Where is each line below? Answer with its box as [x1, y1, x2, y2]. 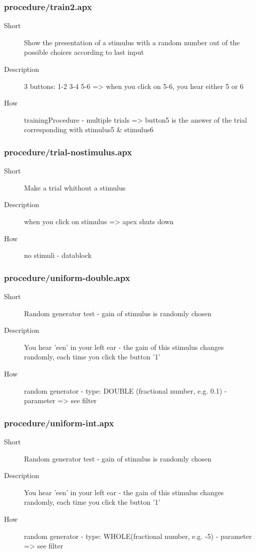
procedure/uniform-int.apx [4, 416, 114, 429]
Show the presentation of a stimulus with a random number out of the [24, 37, 240, 47]
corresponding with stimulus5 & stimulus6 [24, 124, 154, 135]
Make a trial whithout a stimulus [24, 182, 126, 193]
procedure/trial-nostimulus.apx [4, 145, 132, 158]
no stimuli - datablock [24, 250, 92, 260]
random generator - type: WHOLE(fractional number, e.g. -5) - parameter [24, 530, 252, 541]
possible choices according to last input [24, 47, 144, 57]
